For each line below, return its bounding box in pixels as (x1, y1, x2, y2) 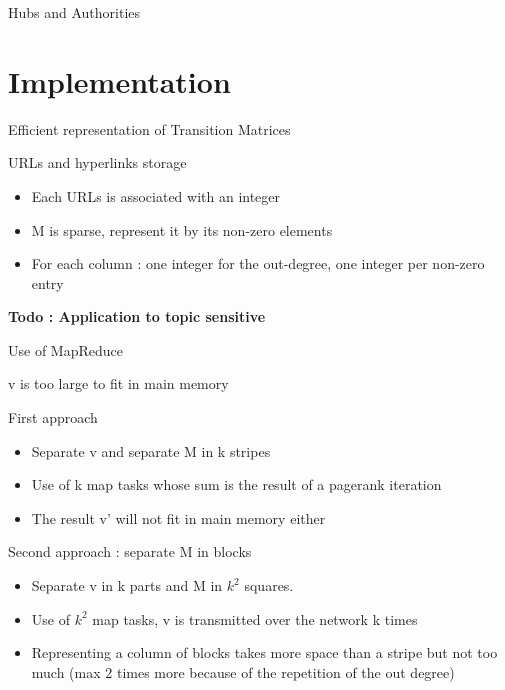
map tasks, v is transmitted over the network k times (92, 608, 418, 629)
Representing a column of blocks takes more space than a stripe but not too (31, 642, 498, 663)
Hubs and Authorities (8, 2, 141, 22)
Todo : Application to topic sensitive (8, 306, 266, 327)
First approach (8, 407, 98, 428)
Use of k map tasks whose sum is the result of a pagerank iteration (31, 474, 442, 495)
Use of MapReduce (8, 339, 123, 360)
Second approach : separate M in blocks (8, 541, 252, 562)
